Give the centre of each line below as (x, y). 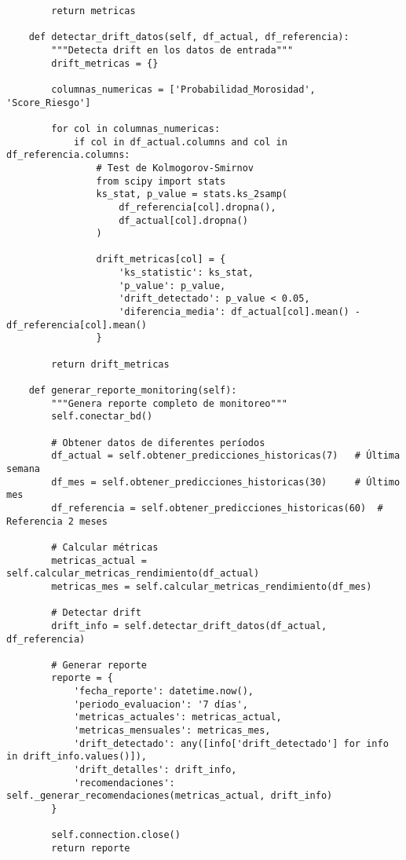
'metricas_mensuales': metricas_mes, (172, 731)
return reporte (91, 848)
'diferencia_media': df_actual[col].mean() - (240, 312)
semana (23, 468)
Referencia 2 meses (57, 521)
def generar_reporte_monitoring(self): (133, 391)
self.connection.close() (116, 835)
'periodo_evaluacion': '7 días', (161, 704)
